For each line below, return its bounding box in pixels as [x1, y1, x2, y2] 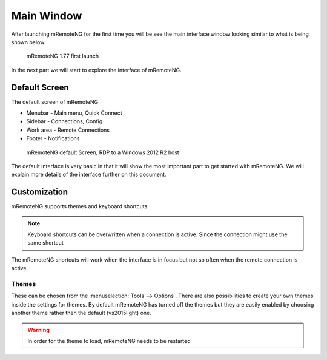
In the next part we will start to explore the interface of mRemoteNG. [11, 66, 182, 73]
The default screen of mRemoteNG [11, 98, 99, 106]
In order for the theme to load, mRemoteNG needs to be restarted [27, 337, 191, 344]
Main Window [11, 9, 82, 22]
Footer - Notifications [26, 135, 80, 142]
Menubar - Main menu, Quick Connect [26, 109, 122, 117]
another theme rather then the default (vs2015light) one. [11, 310, 151, 317]
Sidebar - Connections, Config [26, 118, 103, 125]
